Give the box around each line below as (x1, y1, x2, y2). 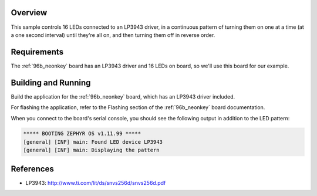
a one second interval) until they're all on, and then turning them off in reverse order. (11, 31, 215, 38)
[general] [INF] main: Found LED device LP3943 (23, 138, 163, 145)
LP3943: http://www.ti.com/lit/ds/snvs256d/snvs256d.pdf (25, 179, 166, 186)
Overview (11, 8, 48, 18)
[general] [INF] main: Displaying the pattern (23, 147, 160, 154)
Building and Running (11, 77, 91, 87)
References (11, 164, 54, 174)
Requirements (11, 47, 64, 57)
